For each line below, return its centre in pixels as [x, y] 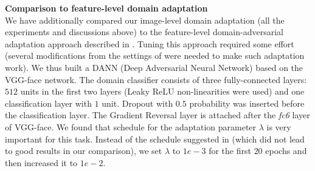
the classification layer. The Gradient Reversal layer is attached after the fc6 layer [157, 115]
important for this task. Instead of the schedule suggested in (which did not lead [155, 139]
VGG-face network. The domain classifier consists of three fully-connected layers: [156, 79]
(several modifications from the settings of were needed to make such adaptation [155, 55]
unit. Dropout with [137, 103]
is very [279, 126]
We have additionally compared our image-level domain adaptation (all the [145, 20]
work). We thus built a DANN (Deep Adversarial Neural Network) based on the [154, 67]
